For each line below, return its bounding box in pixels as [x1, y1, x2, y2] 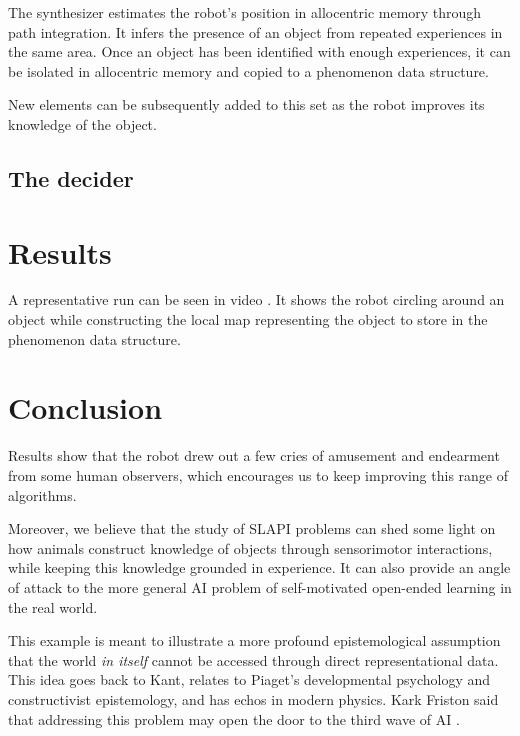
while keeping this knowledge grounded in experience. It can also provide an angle [8, 557, 511, 578]
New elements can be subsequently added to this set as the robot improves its [8, 94, 485, 115]
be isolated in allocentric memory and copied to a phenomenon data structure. [8, 60, 489, 81]
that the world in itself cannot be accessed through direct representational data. [8, 649, 499, 670]
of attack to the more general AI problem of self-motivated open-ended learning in [8, 576, 512, 597]
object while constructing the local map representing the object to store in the [8, 309, 488, 330]
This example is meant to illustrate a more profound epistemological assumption [8, 630, 501, 651]
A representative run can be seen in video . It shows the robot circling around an [8, 289, 505, 310]
